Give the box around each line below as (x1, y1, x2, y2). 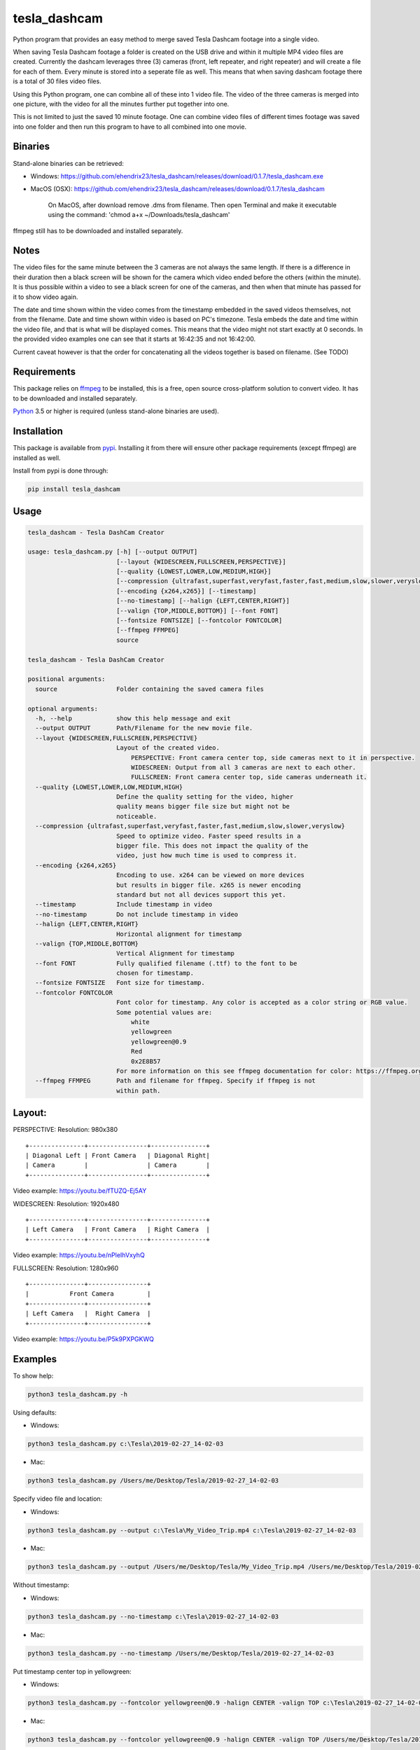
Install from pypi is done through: (13, 466, 108, 475)
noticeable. (115, 812, 157, 820)
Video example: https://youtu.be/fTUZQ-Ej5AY (13, 1186, 147, 1195)
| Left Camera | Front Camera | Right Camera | (25, 1226, 210, 1233)
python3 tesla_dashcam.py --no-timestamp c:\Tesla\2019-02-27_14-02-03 (27, 1612, 279, 1620)
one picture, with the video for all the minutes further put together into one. (13, 99, 230, 108)
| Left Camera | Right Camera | (25, 1310, 151, 1317)
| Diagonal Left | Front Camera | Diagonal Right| (25, 1151, 210, 1160)
